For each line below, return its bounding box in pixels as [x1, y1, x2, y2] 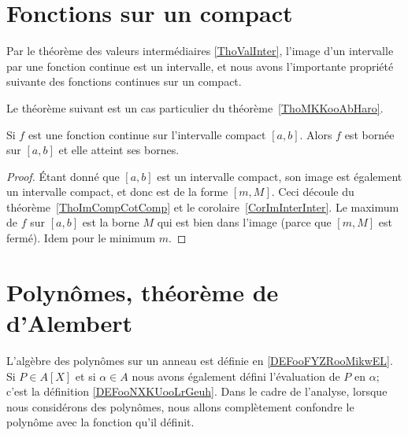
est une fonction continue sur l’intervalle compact [28, 126, 266, 142]
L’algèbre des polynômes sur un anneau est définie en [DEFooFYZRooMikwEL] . [6, 352, 393, 368]
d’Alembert [6, 307, 133, 339]
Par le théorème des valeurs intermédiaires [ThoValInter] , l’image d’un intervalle [6, 42, 394, 59]
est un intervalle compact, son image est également [157, 168, 402, 184]
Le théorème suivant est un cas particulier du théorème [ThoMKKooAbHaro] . [6, 99, 384, 116]
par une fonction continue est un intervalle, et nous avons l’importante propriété [6, 57, 394, 74]
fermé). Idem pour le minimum [6, 230, 156, 246]
